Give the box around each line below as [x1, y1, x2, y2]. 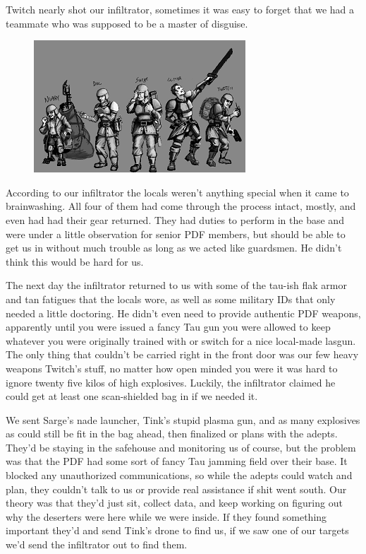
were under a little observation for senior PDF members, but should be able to [6, 226, 346, 241]
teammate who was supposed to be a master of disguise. [6, 16, 248, 30]
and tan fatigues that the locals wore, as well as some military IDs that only [6, 291, 336, 306]
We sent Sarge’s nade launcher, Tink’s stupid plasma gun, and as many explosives [6, 412, 360, 427]
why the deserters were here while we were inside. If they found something [6, 509, 327, 524]
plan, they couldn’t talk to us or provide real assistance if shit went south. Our [6, 481, 347, 496]
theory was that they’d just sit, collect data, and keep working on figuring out [6, 495, 343, 510]
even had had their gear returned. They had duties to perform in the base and [6, 212, 344, 227]
